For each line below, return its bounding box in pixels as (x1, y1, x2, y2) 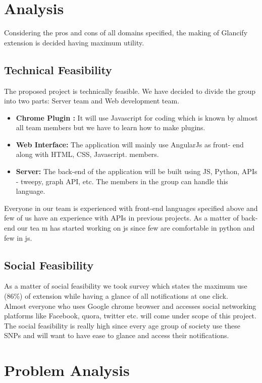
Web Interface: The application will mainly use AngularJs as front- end (16, 139, 244, 149)
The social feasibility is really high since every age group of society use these (4, 320, 241, 331)
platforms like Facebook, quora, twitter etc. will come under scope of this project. (4, 310, 256, 321)
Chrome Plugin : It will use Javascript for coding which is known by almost (16, 112, 258, 123)
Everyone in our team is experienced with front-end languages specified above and (4, 202, 258, 213)
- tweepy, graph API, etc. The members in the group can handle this (16, 176, 228, 186)
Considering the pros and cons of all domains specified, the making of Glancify (4, 27, 248, 38)
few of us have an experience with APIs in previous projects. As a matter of (4, 212, 239, 223)
